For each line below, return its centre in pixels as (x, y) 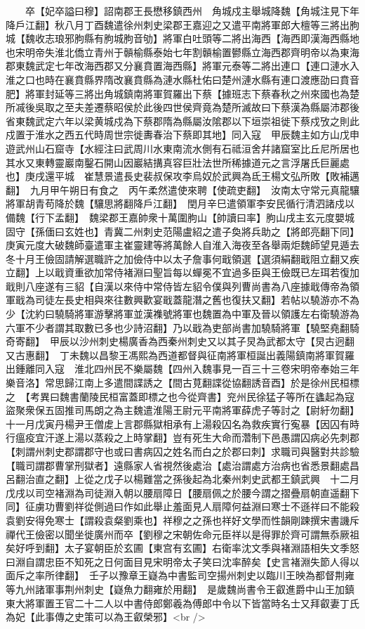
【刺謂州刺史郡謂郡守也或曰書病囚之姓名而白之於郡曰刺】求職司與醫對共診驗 (182, 451)
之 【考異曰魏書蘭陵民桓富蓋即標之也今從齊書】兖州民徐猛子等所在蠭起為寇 (180, 396)
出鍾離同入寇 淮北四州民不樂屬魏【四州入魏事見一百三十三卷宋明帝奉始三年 (182, 369)
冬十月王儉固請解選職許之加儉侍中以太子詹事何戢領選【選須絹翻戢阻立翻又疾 (182, 258)
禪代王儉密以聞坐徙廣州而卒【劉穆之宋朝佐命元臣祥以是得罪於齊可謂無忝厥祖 (182, 534)
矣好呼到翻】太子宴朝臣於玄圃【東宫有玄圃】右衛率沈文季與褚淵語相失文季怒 (182, 548)
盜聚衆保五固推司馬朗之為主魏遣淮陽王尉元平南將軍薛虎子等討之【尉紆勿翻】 (180, 410)
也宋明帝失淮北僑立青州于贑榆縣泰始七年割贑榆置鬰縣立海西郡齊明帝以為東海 (182, 52)
